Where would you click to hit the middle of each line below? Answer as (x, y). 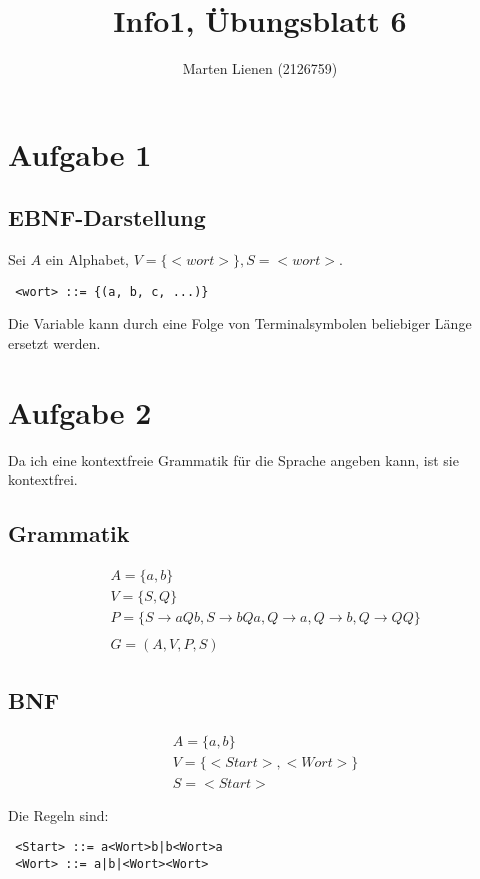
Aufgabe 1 (80, 153)
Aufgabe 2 (80, 411)
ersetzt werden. (54, 342)
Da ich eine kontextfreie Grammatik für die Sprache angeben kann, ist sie (233, 459)
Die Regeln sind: (58, 814)
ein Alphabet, (87, 259)
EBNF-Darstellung (107, 217)
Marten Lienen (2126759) (260, 68)
